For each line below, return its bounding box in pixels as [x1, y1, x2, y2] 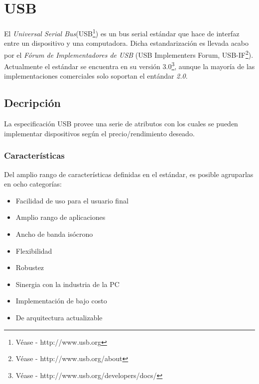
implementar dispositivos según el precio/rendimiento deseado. [4, 128, 195, 138]
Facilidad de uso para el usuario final [15, 195, 129, 205]
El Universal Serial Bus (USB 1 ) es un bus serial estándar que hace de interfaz [4, 27, 240, 38]
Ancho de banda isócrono [15, 229, 93, 239]
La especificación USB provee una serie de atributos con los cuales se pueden [4, 118, 238, 129]
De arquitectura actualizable [15, 312, 103, 323]
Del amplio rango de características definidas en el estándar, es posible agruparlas [4, 169, 254, 179]
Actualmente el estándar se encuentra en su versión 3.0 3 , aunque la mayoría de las [4, 60, 255, 71]
